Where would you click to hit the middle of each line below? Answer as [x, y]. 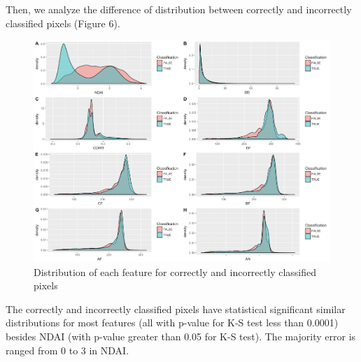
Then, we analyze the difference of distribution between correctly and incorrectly [179, 9]
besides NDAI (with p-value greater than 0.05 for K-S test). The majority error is [181, 336]
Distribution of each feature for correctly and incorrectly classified [175, 271]
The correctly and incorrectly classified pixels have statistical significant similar [176, 309]
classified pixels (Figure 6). [63, 23]
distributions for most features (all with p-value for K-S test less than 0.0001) [172, 323]
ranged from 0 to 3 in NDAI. [68, 350]
